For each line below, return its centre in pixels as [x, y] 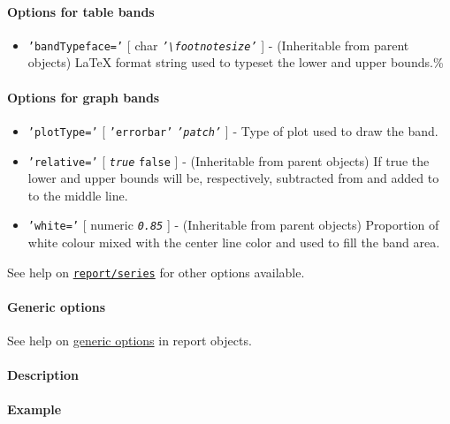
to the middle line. [78, 195]
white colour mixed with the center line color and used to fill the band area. [234, 242]
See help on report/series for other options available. [156, 272]
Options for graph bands [84, 97]
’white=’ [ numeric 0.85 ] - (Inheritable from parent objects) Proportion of [233, 225]
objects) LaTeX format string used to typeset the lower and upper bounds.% [236, 62]
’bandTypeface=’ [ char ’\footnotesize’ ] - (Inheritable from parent [218, 45]
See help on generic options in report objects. [130, 341]
